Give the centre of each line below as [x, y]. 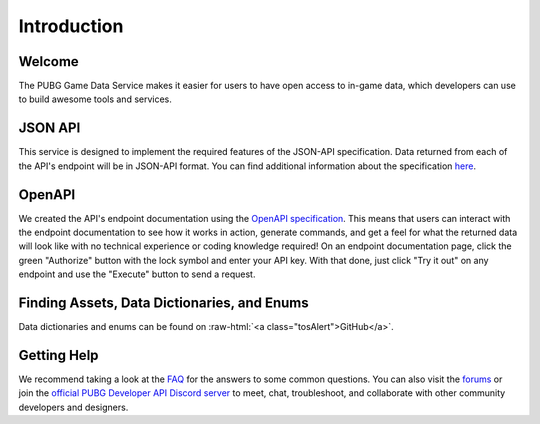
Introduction [71, 26]
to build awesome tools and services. [95, 99]
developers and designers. [73, 407]
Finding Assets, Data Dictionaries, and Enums [163, 303]
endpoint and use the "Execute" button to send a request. [137, 274]
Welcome [48, 61]
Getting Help [58, 355]
